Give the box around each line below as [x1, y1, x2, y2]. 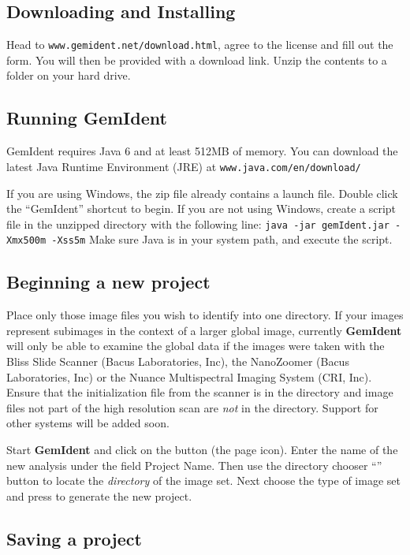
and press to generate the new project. [6, 487, 192, 504]
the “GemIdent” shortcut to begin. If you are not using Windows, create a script [6, 200, 397, 217]
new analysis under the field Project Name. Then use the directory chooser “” [6, 456, 382, 473]
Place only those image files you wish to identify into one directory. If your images [6, 307, 404, 323]
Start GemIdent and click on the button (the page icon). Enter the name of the [6, 441, 398, 457]
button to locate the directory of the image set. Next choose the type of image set [6, 472, 401, 489]
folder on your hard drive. [6, 67, 131, 84]
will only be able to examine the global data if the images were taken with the [6, 337, 385, 354]
